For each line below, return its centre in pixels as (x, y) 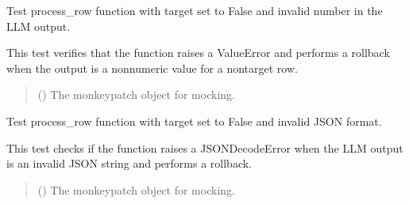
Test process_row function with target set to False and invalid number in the (195, 10)
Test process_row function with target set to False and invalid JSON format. (194, 121)
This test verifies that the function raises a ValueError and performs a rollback (198, 53)
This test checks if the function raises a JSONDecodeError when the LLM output (205, 147)
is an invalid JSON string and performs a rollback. (129, 163)
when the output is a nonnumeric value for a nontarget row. (152, 68)
